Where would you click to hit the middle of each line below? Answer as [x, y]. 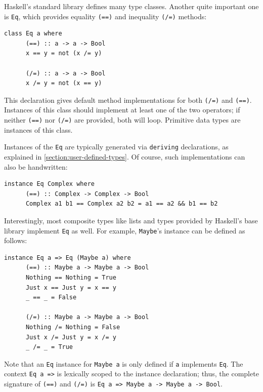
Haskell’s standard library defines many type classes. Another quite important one [131, 6]
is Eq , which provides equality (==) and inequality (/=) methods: [105, 16]
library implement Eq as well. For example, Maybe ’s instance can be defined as [125, 230]
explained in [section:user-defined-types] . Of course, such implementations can [125, 156]
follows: [16, 240]
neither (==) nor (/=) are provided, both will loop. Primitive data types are [122, 120]
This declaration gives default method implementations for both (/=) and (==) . [128, 100]
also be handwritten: [36, 166]
